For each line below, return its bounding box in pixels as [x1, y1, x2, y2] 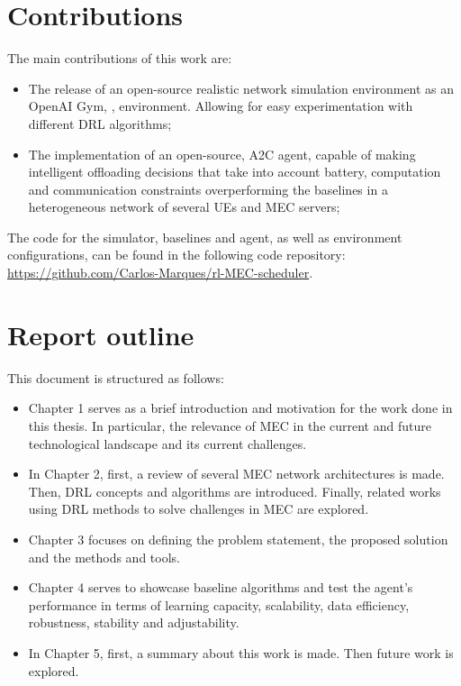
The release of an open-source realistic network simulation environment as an [28, 78, 455, 97]
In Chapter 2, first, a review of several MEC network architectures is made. [28, 464, 445, 483]
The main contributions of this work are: [7, 49, 232, 68]
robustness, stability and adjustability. [28, 613, 240, 632]
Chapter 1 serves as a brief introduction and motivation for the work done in [28, 398, 453, 417]
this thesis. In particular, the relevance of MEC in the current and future [28, 416, 431, 434]
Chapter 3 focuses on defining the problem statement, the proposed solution [28, 529, 448, 548]
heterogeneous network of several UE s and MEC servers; [28, 197, 340, 216]
